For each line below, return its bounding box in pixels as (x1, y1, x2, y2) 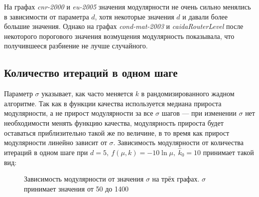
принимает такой (203, 147, 254, 157)
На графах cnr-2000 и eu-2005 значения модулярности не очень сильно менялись (4, 1, 251, 11)
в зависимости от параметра (4, 11, 89, 21)
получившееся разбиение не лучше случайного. (4, 40, 148, 51)
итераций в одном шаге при (4, 147, 88, 157)
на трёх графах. (152, 174, 200, 184)
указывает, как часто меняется (41, 88, 133, 99)
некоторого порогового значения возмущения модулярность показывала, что (4, 30, 235, 41)
